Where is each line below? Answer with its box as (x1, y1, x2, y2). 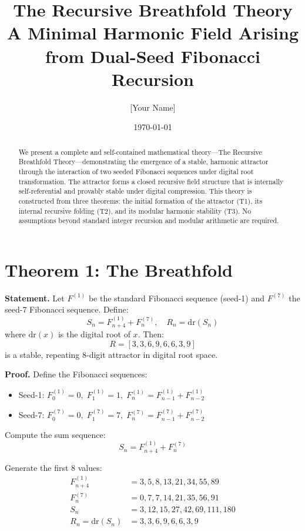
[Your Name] (130, 101, 176, 113)
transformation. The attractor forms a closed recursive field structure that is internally (18, 176, 284, 186)
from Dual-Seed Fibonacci (45, 44, 260, 68)
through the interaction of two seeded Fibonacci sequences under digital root (18, 166, 254, 176)
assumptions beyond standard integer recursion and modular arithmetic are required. (18, 215, 279, 225)
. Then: (138, 328, 164, 340)
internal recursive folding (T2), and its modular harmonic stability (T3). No (18, 205, 252, 215)
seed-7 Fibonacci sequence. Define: (5, 303, 129, 316)
